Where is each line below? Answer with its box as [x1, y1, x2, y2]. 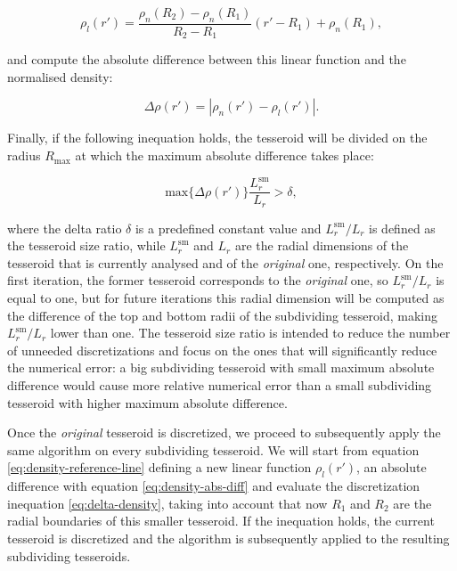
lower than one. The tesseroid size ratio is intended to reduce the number [50, 323, 451, 342]
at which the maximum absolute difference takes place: [75, 146, 374, 165]
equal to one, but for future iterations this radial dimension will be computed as [7, 289, 445, 307]
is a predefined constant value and [135, 218, 322, 237]
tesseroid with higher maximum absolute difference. [7, 393, 288, 412]
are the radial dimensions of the [234, 236, 409, 255]
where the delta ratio [7, 218, 122, 237]
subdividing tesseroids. [7, 546, 131, 565]
